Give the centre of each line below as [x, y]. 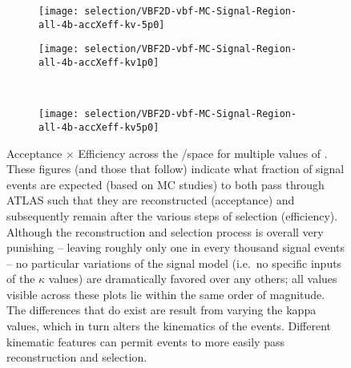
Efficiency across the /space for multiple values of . [203, 153]
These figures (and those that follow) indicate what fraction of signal [175, 169]
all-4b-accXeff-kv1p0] [99, 62]
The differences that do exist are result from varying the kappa [161, 310]
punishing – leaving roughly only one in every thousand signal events [175, 247]
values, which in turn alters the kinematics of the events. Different [169, 326]
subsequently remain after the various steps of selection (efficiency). [172, 215]
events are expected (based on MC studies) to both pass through [165, 184]
